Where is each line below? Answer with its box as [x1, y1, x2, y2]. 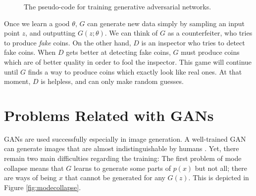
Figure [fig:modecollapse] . [4, 182, 81, 192]
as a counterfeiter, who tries [167, 28, 253, 38]
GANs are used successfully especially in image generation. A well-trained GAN [4, 133, 246, 144]
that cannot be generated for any [65, 172, 165, 183]
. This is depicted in [188, 172, 249, 183]
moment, [4, 76, 31, 86]
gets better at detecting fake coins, [66, 47, 171, 57]
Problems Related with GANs [4, 105, 214, 125]
